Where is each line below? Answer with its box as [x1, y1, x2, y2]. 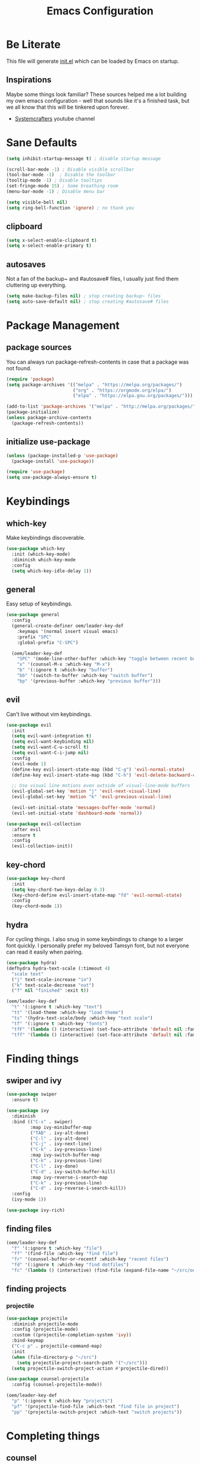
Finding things [6, 1052, 79, 1065]
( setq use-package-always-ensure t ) [6, 475, 97, 481]
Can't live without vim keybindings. [6, 711, 92, 718]
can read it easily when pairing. [6, 948, 83, 955]
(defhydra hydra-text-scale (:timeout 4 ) [6, 965, 111, 971]
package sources [6, 342, 72, 353]
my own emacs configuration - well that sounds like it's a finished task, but [6, 97, 190, 104]
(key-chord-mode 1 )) [11, 903, 62, 909]
